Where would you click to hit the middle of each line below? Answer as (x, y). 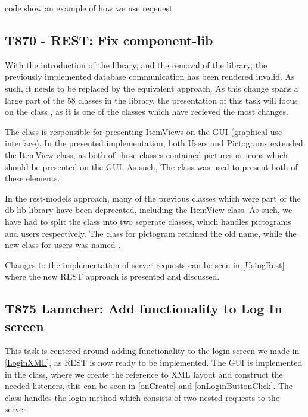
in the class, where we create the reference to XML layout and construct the (144, 374)
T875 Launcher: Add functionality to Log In (144, 308)
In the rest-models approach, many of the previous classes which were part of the (153, 198)
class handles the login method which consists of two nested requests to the (142, 397)
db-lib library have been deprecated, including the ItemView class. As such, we (149, 210)
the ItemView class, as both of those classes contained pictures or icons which (146, 154)
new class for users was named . (63, 245)
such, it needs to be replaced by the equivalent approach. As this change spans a (152, 88)
